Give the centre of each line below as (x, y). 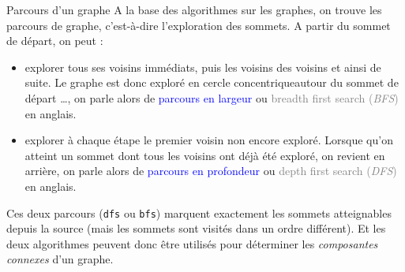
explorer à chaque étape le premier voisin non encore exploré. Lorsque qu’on (209, 140)
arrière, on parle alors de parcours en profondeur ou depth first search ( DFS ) (211, 171)
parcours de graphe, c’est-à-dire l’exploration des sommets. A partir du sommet (199, 25)
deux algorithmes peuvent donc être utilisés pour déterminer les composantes (192, 243)
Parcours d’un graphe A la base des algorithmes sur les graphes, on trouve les (194, 9)
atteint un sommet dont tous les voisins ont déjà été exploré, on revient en (205, 155)
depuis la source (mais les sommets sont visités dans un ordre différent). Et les (196, 228)
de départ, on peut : (55, 41)
